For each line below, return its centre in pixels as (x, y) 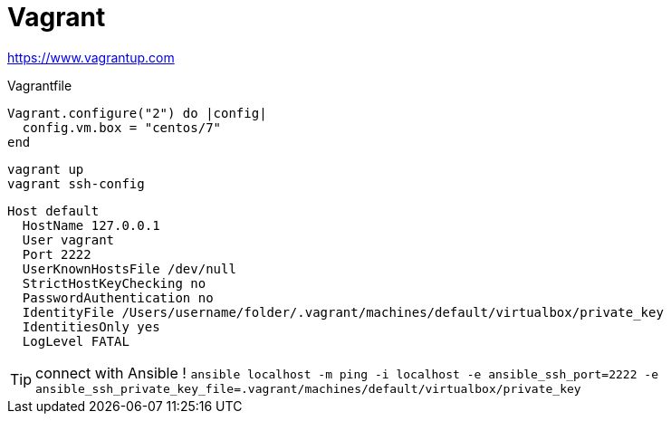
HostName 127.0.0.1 (91, 225)
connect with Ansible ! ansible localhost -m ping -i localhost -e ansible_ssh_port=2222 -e (347, 373)
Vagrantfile (40, 85)
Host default (53, 210)
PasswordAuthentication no (118, 297)
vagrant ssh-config (76, 183)
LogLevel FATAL (76, 341)
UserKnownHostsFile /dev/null (129, 268)
